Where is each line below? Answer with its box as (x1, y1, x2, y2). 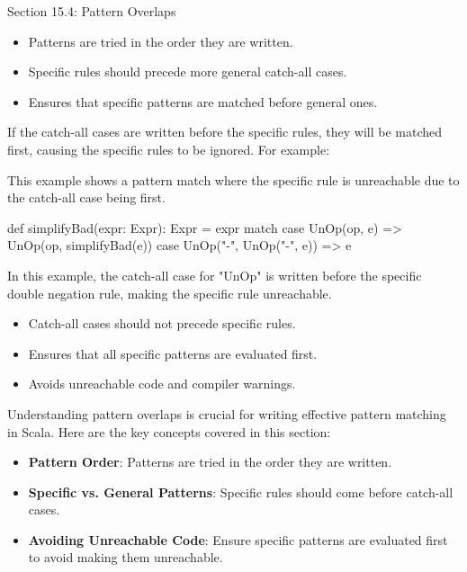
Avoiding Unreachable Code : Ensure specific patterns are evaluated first (28, 530, 448, 549)
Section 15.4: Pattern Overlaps (7, 2, 176, 20)
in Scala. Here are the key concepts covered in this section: (7, 422, 331, 441)
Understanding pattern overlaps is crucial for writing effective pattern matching (7, 404, 446, 423)
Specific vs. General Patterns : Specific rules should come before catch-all (28, 482, 454, 501)
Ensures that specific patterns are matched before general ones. (28, 92, 378, 111)
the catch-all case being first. (7, 188, 166, 207)
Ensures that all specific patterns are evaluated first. (28, 344, 318, 362)
